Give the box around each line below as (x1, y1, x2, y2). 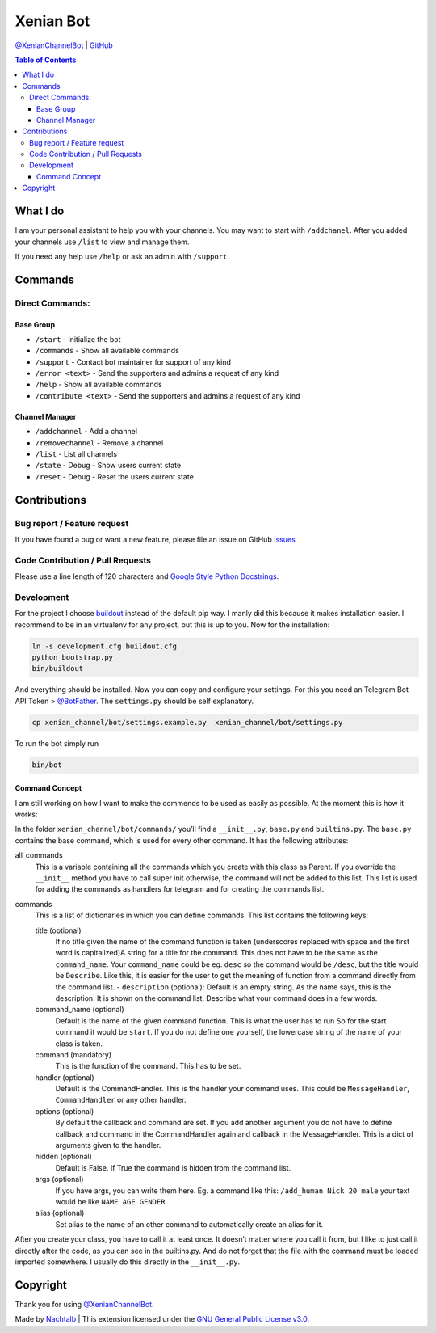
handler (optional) (35, 1072, 94, 1082)
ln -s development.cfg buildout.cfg (31, 641, 178, 651)
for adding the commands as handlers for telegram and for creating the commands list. (35, 884, 325, 894)
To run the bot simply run (15, 738, 99, 748)
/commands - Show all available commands (35, 346, 179, 356)
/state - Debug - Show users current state (35, 461, 182, 470)
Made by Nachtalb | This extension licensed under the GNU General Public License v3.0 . (15, 1314, 310, 1324)
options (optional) (35, 1106, 94, 1116)
